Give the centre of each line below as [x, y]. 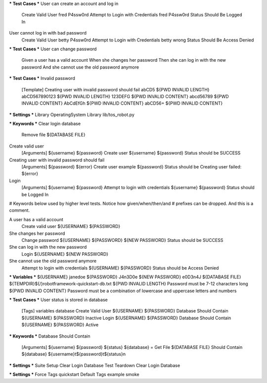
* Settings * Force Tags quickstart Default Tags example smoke [74, 375]
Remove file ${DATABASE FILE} [54, 135]
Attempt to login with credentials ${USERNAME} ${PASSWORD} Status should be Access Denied [120, 268]
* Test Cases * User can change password [53, 49]
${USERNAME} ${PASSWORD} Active [60, 325]
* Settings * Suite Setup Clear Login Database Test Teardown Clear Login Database [95, 365]
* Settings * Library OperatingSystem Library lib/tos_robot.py [72, 115]
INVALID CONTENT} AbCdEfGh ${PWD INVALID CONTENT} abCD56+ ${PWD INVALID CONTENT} [122, 103]
